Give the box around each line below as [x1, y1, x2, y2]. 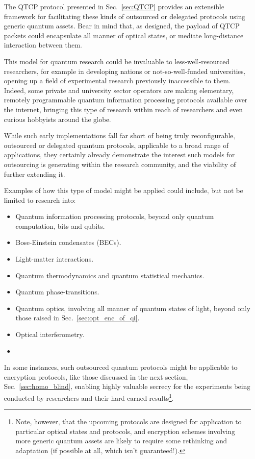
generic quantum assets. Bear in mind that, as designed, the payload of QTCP [4, 21, 240, 31]
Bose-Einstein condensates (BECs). [15, 237, 121, 247]
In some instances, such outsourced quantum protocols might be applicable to [4, 362, 238, 372]
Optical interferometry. [15, 329, 84, 339]
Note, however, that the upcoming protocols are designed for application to [15, 416, 242, 427]
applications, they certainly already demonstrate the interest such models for [4, 149, 235, 160]
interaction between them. [4, 40, 82, 50]
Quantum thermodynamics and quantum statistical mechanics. [15, 270, 204, 280]
